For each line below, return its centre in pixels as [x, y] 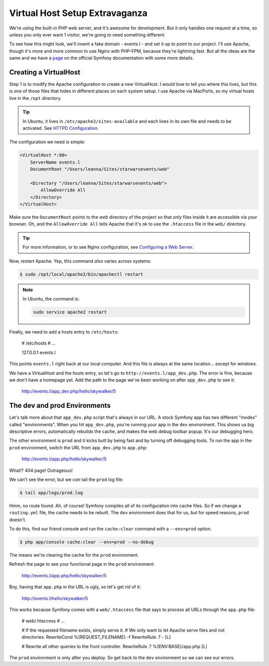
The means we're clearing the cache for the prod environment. [74, 555]
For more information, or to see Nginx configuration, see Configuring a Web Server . [108, 247]
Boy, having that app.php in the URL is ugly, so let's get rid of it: [75, 587]
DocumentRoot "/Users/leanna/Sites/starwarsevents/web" [100, 169]
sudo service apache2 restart [70, 312]
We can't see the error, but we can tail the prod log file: [67, 479]
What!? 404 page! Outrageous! [41, 470]
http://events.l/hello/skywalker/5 [55, 598]
